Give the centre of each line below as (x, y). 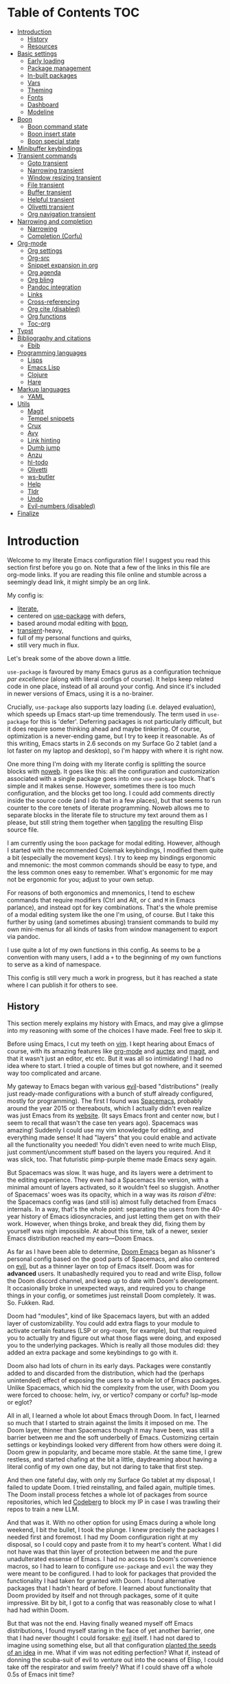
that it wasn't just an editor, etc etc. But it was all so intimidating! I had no (110, 1058)
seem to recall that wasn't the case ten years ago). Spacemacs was (103, 1123)
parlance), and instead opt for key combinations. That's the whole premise (112, 907)
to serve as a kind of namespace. (54, 964)
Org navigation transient (61, 214)
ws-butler (41, 477)
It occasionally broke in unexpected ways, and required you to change (106, 1288)
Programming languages (52, 352)
